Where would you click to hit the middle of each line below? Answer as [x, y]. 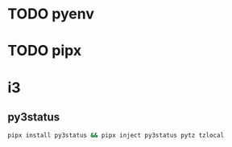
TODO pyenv [51, 14]
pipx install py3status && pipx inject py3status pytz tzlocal [116, 136]
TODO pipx [45, 51]
